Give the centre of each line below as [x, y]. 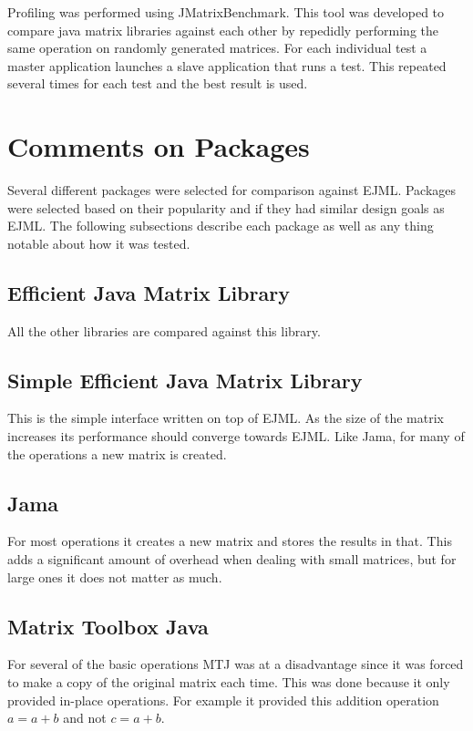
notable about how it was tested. [99, 243]
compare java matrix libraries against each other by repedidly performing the [223, 30]
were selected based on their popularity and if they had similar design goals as [226, 207]
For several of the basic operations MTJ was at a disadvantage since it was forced [236, 664]
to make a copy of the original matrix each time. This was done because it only [229, 682]
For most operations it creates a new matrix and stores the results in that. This [230, 541]
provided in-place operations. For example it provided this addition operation [223, 700]
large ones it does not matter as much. [115, 577]
